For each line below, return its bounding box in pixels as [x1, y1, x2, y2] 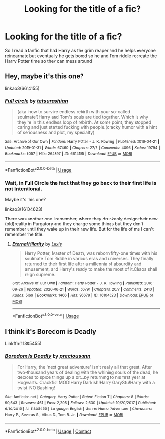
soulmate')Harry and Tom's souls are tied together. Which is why [17, 114, 149, 120]
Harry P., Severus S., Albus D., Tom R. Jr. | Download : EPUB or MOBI [5, 412, 124, 417]
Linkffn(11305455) [5, 341, 42, 346]
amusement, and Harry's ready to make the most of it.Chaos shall [24, 266, 157, 272]
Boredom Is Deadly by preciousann [5, 353, 91, 360]
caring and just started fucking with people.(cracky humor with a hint [17, 125, 157, 130]
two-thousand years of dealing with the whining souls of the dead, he [17, 369, 158, 375]
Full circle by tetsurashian [5, 97, 69, 104]
